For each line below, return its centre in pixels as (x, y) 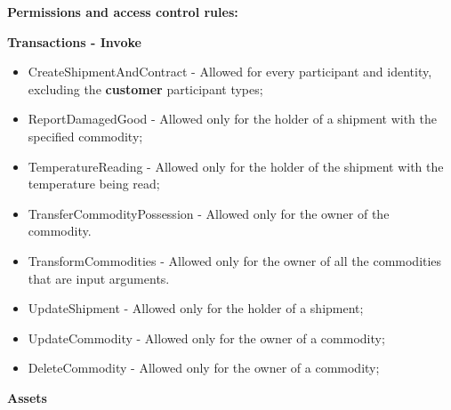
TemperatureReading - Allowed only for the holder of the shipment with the (236, 166)
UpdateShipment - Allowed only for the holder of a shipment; (196, 308)
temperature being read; (94, 184)
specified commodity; (85, 136)
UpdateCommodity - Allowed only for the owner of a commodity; (206, 338)
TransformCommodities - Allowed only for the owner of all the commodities (235, 260)
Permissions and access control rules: (123, 12)
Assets (27, 397)
